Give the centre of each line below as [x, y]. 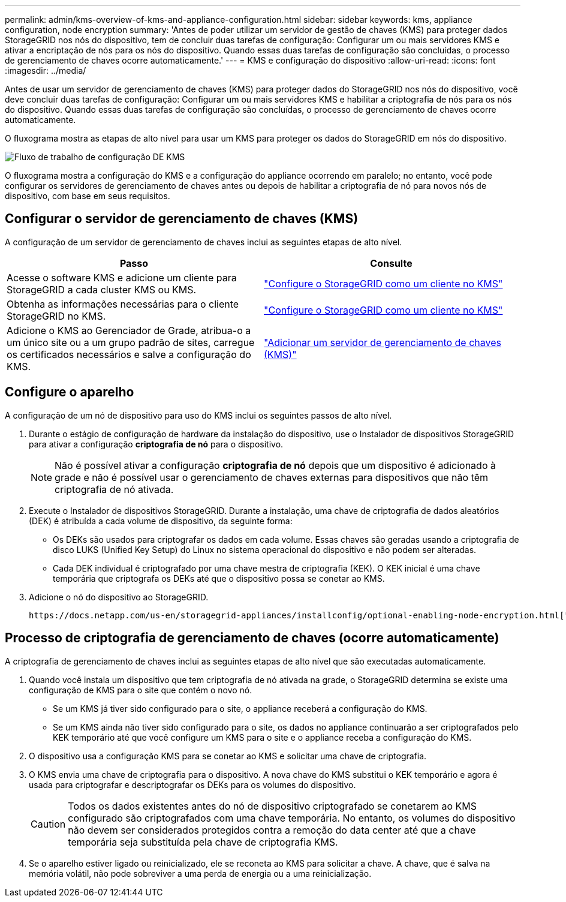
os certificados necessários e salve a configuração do [129, 354]
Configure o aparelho [70, 392]
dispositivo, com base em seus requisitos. [88, 196]
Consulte [391, 263]
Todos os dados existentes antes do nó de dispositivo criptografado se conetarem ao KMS [273, 806]
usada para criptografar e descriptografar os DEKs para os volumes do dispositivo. [192, 784]
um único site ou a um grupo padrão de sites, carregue [131, 342]
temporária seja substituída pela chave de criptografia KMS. [203, 842]
